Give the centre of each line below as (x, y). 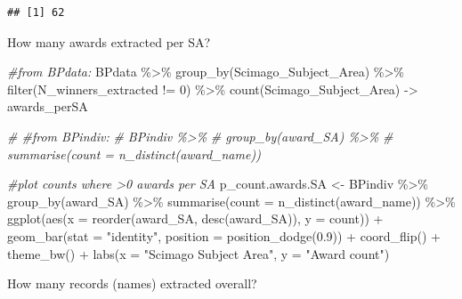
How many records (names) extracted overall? (132, 283)
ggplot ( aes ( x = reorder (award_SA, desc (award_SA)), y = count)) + (195, 218)
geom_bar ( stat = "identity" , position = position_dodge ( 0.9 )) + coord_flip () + (224, 235)
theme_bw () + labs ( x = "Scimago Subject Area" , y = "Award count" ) (199, 253)
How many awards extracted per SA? (109, 41)
